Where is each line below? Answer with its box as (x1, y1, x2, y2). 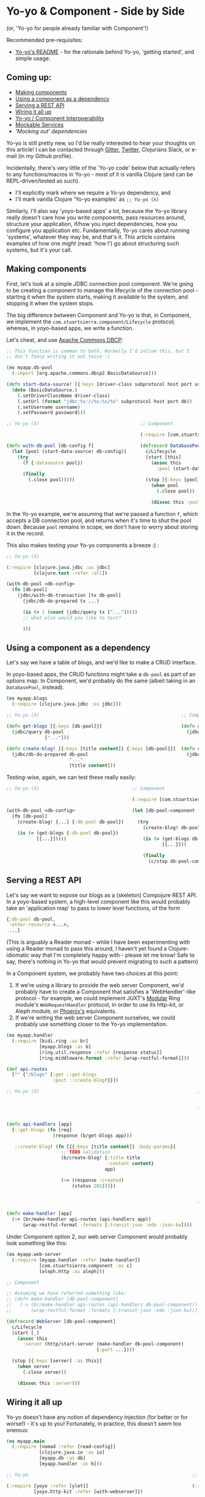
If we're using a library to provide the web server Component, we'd (15, 982, 184, 989)
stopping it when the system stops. (6, 299, 95, 306)
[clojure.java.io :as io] (38, 1449, 105, 1455)
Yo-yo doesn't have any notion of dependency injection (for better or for (6, 1413, 188, 1421)
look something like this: (6, 1239, 67, 1247)
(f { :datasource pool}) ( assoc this (22, 460, 182, 466)
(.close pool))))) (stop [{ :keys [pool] (28, 477, 201, 483)
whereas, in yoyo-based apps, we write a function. (6, 324, 134, 332)
